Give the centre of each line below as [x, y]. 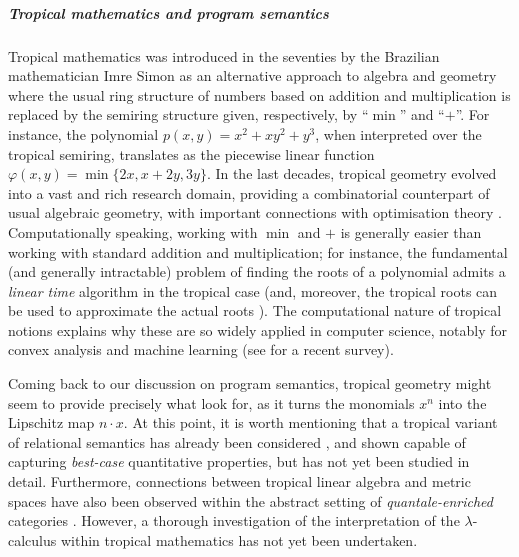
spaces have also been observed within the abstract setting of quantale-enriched [250, 500]
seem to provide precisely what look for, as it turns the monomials [211, 402]
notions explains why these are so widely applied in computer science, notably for [258, 329]
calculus [32, 539]
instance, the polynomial [83, 133]
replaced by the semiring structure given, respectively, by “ [188, 114]
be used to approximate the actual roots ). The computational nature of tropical [255, 310]
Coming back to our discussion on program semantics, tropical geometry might [250, 383]
